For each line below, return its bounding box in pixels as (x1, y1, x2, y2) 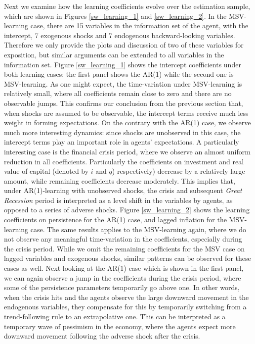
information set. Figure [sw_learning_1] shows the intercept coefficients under (4, 59, 241, 69)
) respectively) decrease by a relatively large (112, 166, 245, 176)
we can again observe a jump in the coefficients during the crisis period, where (4, 272, 241, 283)
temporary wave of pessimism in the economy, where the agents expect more (4, 321, 236, 331)
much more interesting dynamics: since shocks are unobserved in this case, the (4, 127, 241, 137)
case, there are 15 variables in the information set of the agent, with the (30, 20, 249, 31)
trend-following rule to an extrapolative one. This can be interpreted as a (4, 311, 226, 321)
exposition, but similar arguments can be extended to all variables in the (4, 49, 224, 59)
